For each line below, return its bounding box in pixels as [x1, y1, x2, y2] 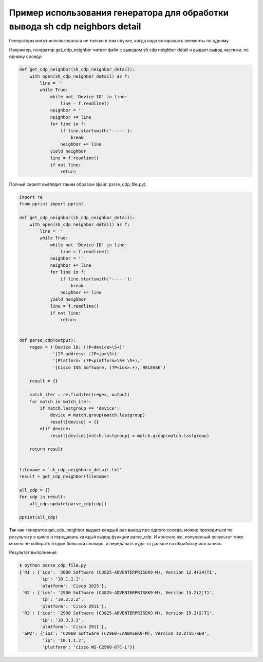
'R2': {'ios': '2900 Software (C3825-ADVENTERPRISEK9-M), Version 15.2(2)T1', [22, 590, 215, 595]
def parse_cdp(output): [19, 337, 76, 343]
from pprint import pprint [19, 201, 84, 207]
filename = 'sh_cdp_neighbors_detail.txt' [19, 467, 122, 472]
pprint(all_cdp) [19, 515, 58, 520]
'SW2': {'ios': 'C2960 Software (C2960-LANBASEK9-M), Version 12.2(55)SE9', [22, 631, 209, 636]
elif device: [39, 426, 71, 432]
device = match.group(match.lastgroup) [50, 412, 146, 418]
